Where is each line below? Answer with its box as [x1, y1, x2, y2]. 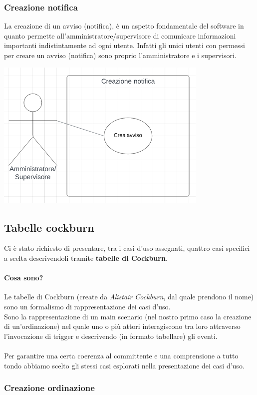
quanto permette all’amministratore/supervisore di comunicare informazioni [4, 30, 236, 41]
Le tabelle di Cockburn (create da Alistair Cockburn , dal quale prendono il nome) [4, 291, 254, 302]
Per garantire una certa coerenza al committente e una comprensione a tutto [4, 350, 239, 360]
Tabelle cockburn [4, 219, 94, 235]
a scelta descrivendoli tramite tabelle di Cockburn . [4, 252, 168, 263]
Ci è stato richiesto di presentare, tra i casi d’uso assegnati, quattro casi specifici [4, 243, 250, 253]
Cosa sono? [4, 272, 43, 283]
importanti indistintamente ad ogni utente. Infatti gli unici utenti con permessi [4, 40, 245, 51]
